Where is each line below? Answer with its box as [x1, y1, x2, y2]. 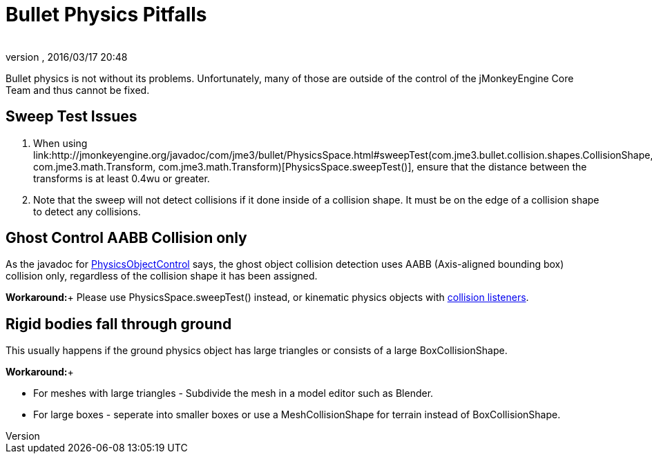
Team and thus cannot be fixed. [6, 84, 150, 96]
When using [33, 137, 88, 149]
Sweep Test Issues [6, 108, 137, 126]
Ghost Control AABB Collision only [6, 229, 247, 247]
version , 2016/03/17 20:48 [6, 50, 128, 63]
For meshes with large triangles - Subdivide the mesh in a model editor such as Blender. [33, 387, 434, 400]
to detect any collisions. [33, 205, 141, 217]
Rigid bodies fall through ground [6, 315, 232, 333]
